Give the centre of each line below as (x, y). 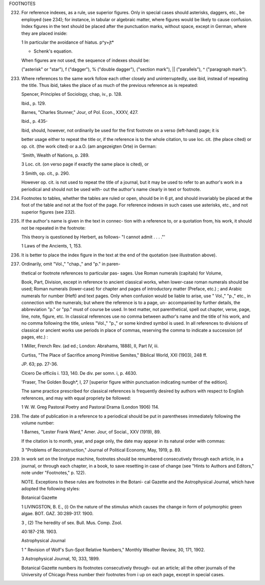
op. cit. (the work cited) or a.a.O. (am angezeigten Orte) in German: (89, 146)
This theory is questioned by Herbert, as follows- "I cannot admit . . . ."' (93, 237)
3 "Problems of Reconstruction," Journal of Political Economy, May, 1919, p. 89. (101, 450)
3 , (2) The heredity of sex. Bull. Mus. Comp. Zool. (72, 523)
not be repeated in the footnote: (53, 228)
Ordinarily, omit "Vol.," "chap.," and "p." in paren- (71, 264)
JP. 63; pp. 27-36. (40, 364)
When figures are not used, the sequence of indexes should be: (86, 60)
